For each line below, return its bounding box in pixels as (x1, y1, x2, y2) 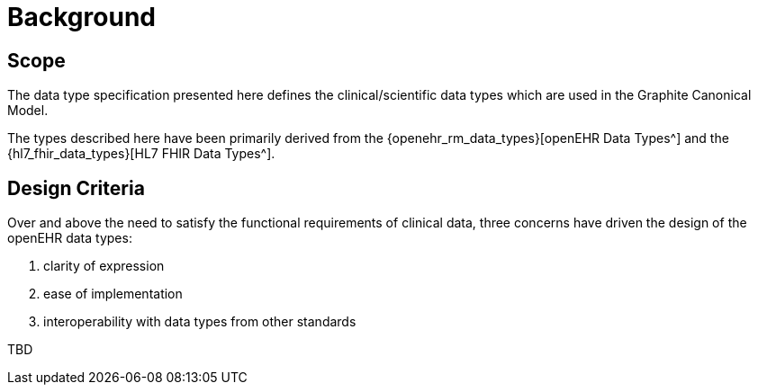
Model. (7, 102, 49, 119)
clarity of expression (43, 258, 165, 274)
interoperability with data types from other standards (43, 314, 356, 330)
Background (7, 2, 156, 32)
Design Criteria (7, 176, 145, 200)
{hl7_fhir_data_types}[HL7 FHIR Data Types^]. (7, 146, 275, 162)
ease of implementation (43, 286, 183, 302)
